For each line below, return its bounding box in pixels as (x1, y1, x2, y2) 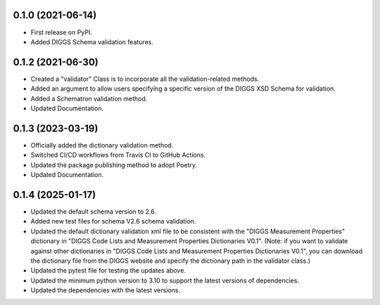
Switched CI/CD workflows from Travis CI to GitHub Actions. (30, 151, 206, 160)
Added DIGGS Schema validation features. (30, 37, 154, 46)
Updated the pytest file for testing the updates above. (30, 266, 186, 275)
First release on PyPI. (30, 28, 93, 37)
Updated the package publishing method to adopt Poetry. (30, 160, 198, 169)
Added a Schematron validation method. (30, 94, 148, 103)
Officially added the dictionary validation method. (30, 141, 174, 149)
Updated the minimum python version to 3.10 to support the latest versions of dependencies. (30, 276, 299, 285)
